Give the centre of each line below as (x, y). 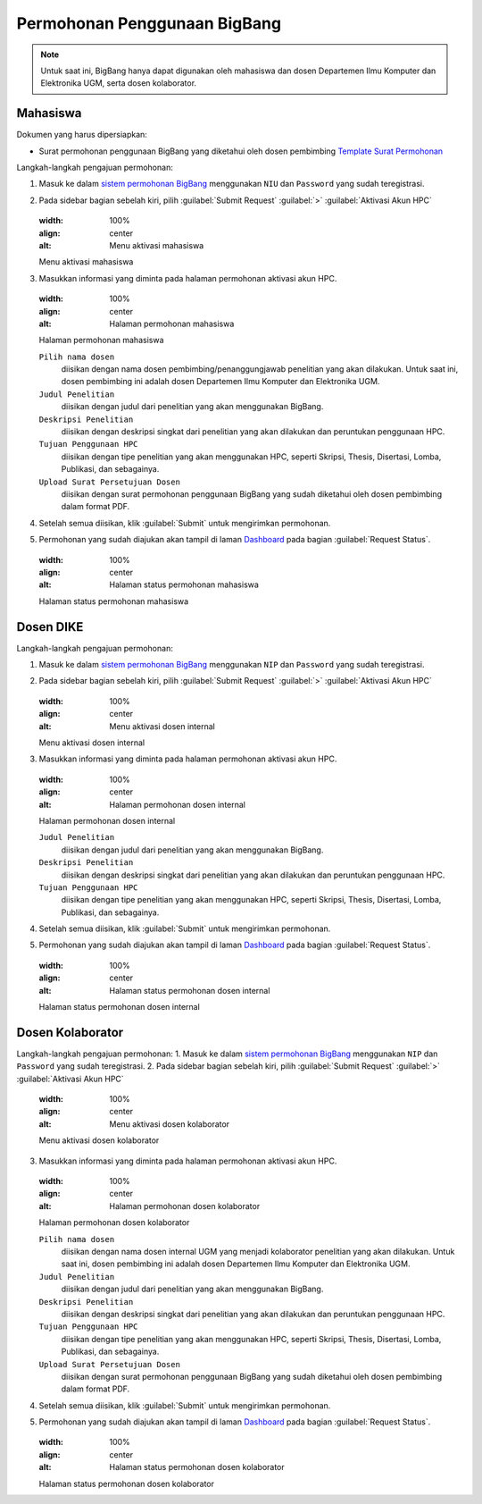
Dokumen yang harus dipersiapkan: (82, 135)
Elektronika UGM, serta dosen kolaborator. (118, 83)
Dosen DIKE (50, 627)
